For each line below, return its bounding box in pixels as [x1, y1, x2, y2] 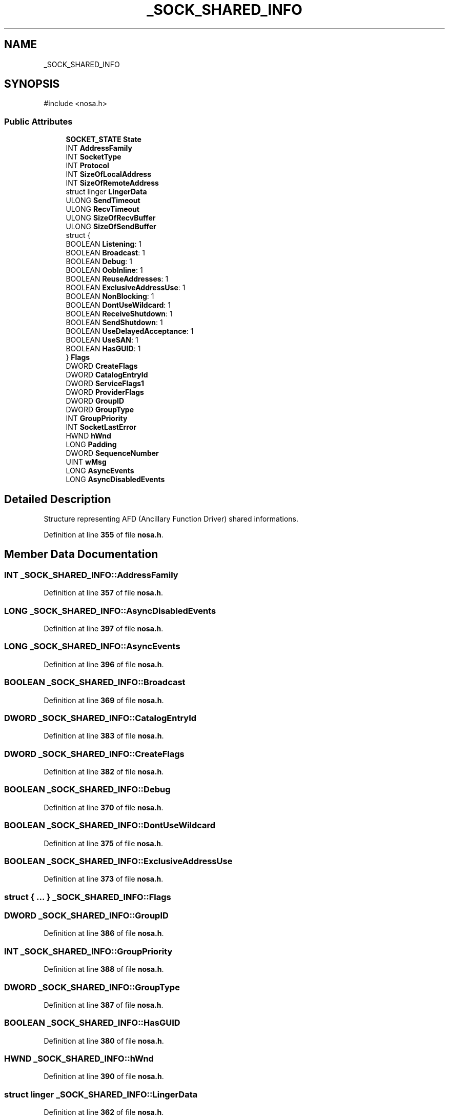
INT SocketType [66, 152, 121, 162]
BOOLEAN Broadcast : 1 [66, 248, 145, 257]
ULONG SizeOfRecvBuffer [66, 213, 156, 223]
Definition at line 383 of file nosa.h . [44, 731, 164, 741]
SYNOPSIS [4, 77, 60, 91]
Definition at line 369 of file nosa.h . [44, 695, 164, 705]
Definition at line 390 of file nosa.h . [44, 1072, 164, 1081]
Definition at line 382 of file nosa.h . [44, 767, 164, 776]
